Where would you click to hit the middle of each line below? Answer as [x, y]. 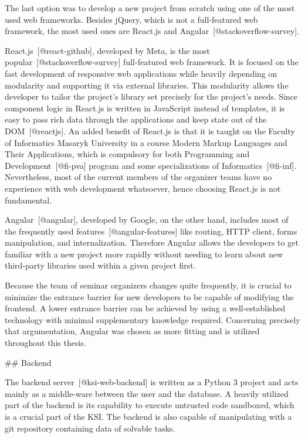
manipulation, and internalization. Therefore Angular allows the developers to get [152, 242]
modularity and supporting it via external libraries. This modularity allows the [147, 85]
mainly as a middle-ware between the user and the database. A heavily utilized [147, 393]
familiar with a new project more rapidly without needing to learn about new [144, 254]
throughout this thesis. [45, 343]
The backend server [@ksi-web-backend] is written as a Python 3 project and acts [152, 382]
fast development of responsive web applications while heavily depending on [141, 73]
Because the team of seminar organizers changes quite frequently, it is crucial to [148, 285]
